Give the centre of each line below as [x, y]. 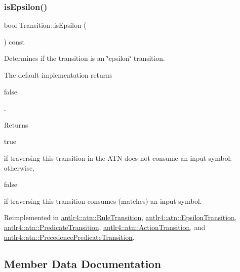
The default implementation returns [58, 75]
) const [15, 41]
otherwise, [19, 167]
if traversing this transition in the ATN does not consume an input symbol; [118, 158]
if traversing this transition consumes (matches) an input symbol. [103, 201]
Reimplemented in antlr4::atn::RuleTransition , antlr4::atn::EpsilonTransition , [120, 217]
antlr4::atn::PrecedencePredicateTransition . [69, 237]
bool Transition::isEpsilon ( [45, 25]
